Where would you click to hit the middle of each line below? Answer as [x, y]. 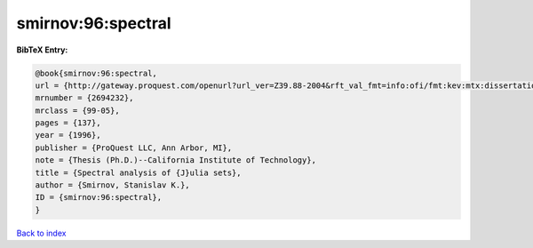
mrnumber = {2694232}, [84, 98]
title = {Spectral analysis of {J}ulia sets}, [138, 172]
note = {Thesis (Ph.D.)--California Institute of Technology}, [176, 160]
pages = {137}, [68, 123]
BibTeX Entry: [42, 50]
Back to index [41, 233]
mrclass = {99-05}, [77, 110]
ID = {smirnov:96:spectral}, [99, 197]
